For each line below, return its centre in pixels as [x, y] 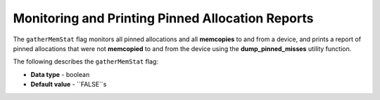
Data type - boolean [60, 74]
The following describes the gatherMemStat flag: [85, 62]
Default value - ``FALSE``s [69, 85]
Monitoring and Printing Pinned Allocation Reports [163, 18]
